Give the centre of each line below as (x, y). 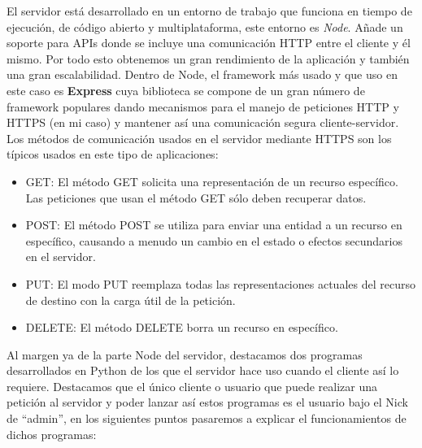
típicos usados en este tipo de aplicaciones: (113, 154)
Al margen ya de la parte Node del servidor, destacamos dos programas (185, 354)
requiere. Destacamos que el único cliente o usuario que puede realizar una (192, 386)
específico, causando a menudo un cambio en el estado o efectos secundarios (214, 240)
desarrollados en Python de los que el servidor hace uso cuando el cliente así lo (203, 370)
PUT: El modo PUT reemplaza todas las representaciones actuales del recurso (220, 283)
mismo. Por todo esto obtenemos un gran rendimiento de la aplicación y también (208, 58)
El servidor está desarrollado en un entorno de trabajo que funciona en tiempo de (209, 11)
